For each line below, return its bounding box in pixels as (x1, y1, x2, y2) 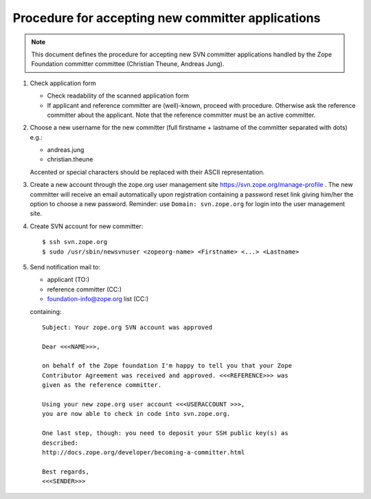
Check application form (30, 79, 96, 87)
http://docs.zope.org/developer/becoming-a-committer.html (42, 449, 245, 456)
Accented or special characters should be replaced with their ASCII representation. (30, 168, 265, 176)
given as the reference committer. (42, 381, 162, 389)
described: (42, 439, 79, 447)
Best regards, (42, 467, 89, 476)
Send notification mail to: (30, 263, 101, 271)
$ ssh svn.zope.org (42, 238, 108, 246)
